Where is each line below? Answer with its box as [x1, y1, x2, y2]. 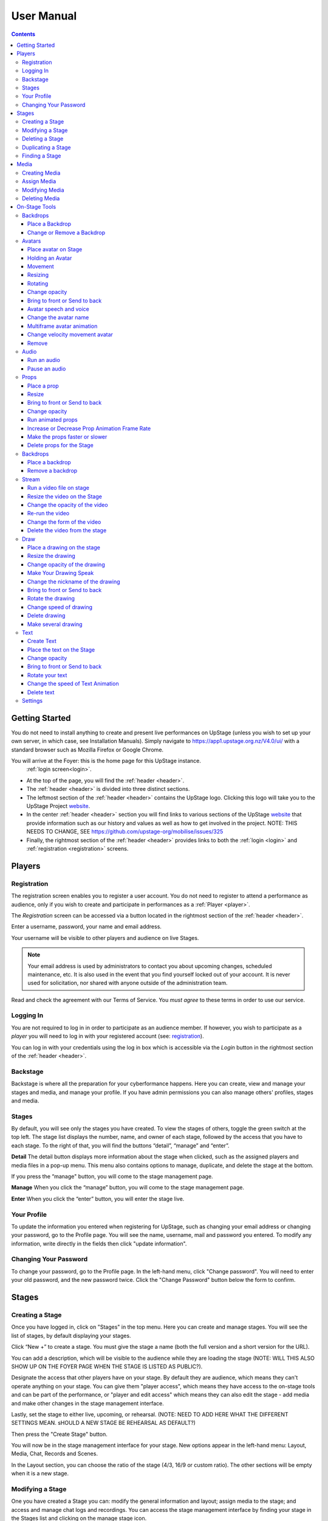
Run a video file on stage [27, 484, 89, 492]
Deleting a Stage [22, 135, 64, 142]
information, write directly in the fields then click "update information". [11, 1240, 187, 1247]
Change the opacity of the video [27, 501, 109, 509]
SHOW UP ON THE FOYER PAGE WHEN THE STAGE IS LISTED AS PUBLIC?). [11, 1363, 203, 1370]
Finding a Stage [22, 152, 61, 159]
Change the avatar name [27, 314, 89, 321]
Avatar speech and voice [27, 305, 89, 313]
